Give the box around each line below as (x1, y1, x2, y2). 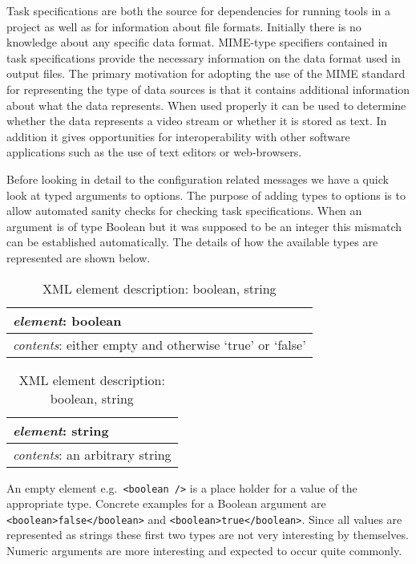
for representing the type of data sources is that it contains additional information (6, 80, 410, 97)
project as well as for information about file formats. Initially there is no (6, 18, 361, 34)
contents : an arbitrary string (13, 444, 172, 464)
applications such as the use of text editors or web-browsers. (6, 144, 302, 160)
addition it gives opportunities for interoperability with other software (6, 128, 350, 144)
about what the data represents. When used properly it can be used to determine (6, 96, 406, 113)
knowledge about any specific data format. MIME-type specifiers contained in (6, 34, 388, 51)
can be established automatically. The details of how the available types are (6, 233, 378, 250)
